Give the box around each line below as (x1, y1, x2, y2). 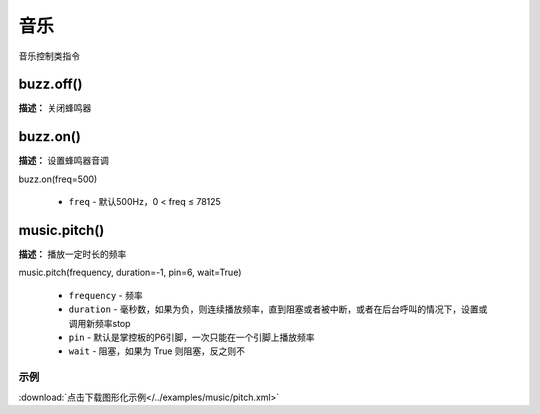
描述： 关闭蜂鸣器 (18, 102, 92, 114)
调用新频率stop (68, 317, 131, 329)
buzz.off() (18, 76, 83, 93)
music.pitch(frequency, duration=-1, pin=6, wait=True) (18, 266, 242, 279)
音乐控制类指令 (18, 50, 80, 62)
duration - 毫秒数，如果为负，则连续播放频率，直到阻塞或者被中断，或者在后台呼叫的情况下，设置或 (68, 303, 488, 315)
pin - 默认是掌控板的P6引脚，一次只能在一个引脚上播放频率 (68, 331, 315, 343)
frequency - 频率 (68, 289, 144, 301)
